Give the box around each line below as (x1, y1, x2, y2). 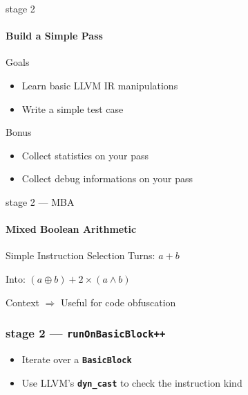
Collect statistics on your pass (21, 148, 149, 162)
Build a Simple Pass (6, 28, 103, 43)
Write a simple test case (21, 101, 124, 116)
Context (6, 295, 39, 309)
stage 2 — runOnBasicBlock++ (6, 324, 166, 342)
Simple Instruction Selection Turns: (6, 248, 155, 263)
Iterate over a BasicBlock (21, 351, 132, 366)
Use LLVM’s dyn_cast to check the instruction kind (21, 375, 242, 389)
